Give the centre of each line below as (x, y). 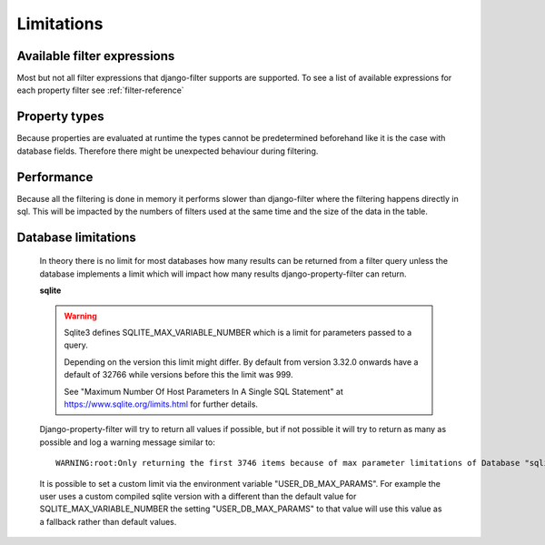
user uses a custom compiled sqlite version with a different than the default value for (198, 496)
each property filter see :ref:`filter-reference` (101, 90)
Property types (60, 117)
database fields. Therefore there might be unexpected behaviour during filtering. (168, 151)
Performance (55, 177)
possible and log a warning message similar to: (127, 442)
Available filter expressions (96, 56)
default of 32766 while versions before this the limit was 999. (178, 375)
